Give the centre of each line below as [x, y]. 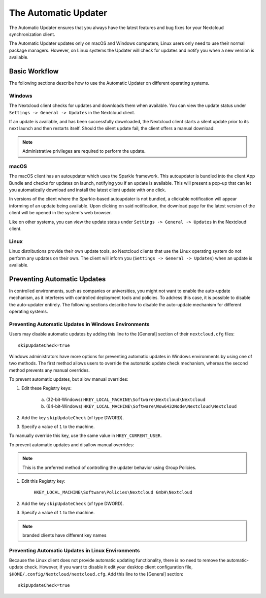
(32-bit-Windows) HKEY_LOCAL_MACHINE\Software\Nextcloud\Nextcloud [126, 399]
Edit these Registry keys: [47, 388]
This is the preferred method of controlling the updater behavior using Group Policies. [109, 467]
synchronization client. [32, 34]
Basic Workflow [34, 71]
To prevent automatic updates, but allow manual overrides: [69, 379]
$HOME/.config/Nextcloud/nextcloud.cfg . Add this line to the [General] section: [96, 574]
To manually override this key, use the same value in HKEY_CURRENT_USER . [85, 435]
